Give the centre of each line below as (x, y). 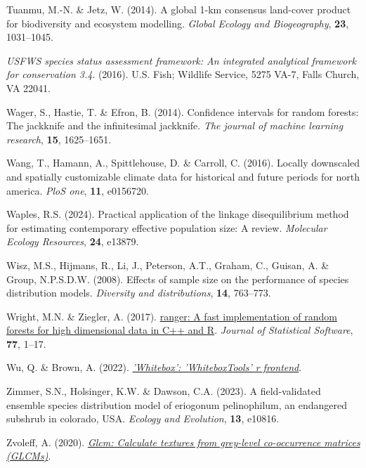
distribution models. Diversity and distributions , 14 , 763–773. (139, 293)
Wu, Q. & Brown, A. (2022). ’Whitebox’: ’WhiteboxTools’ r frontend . (154, 367)
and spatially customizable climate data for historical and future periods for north (183, 176)
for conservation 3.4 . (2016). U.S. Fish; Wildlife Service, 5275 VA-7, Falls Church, (183, 74)
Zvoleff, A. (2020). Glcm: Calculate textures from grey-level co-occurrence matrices (183, 442)
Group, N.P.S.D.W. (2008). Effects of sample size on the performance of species (178, 279)
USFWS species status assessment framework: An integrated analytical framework (181, 60)
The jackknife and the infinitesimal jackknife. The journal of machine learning (175, 125)
